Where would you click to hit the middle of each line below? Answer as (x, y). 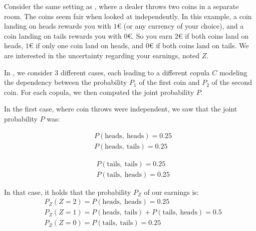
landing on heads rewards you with (58, 26)
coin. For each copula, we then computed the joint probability (99, 92)
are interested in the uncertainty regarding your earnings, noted (102, 55)
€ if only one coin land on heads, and (86, 45)
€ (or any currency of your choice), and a (180, 26)
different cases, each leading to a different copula (135, 72)
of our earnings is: (171, 192)
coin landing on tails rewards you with (63, 35)
